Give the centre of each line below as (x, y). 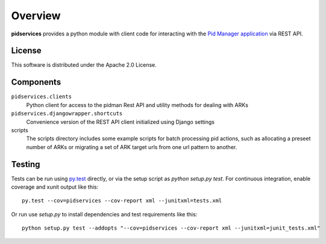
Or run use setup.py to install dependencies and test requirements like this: (104, 214)
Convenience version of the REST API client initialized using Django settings (121, 122)
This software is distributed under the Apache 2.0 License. (84, 65)
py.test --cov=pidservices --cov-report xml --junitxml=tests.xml (122, 201)
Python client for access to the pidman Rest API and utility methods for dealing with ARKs (137, 105)
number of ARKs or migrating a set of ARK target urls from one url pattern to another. (132, 147)
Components (36, 82)
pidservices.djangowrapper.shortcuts (67, 114)
